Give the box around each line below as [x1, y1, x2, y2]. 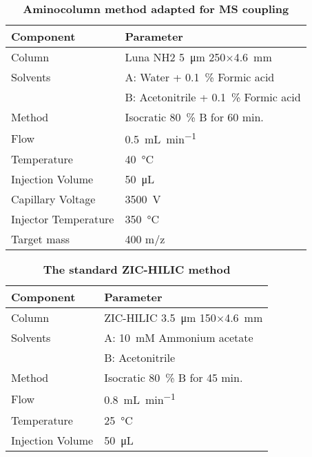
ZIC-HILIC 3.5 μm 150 [104, 309, 216, 326]
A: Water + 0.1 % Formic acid [125, 69, 275, 85]
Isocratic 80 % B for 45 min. [104, 369, 243, 386]
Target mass [11, 231, 70, 247]
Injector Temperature [11, 211, 114, 227]
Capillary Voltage [11, 191, 96, 207]
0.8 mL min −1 [104, 389, 176, 408]
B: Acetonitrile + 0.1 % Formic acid [125, 89, 301, 105]
